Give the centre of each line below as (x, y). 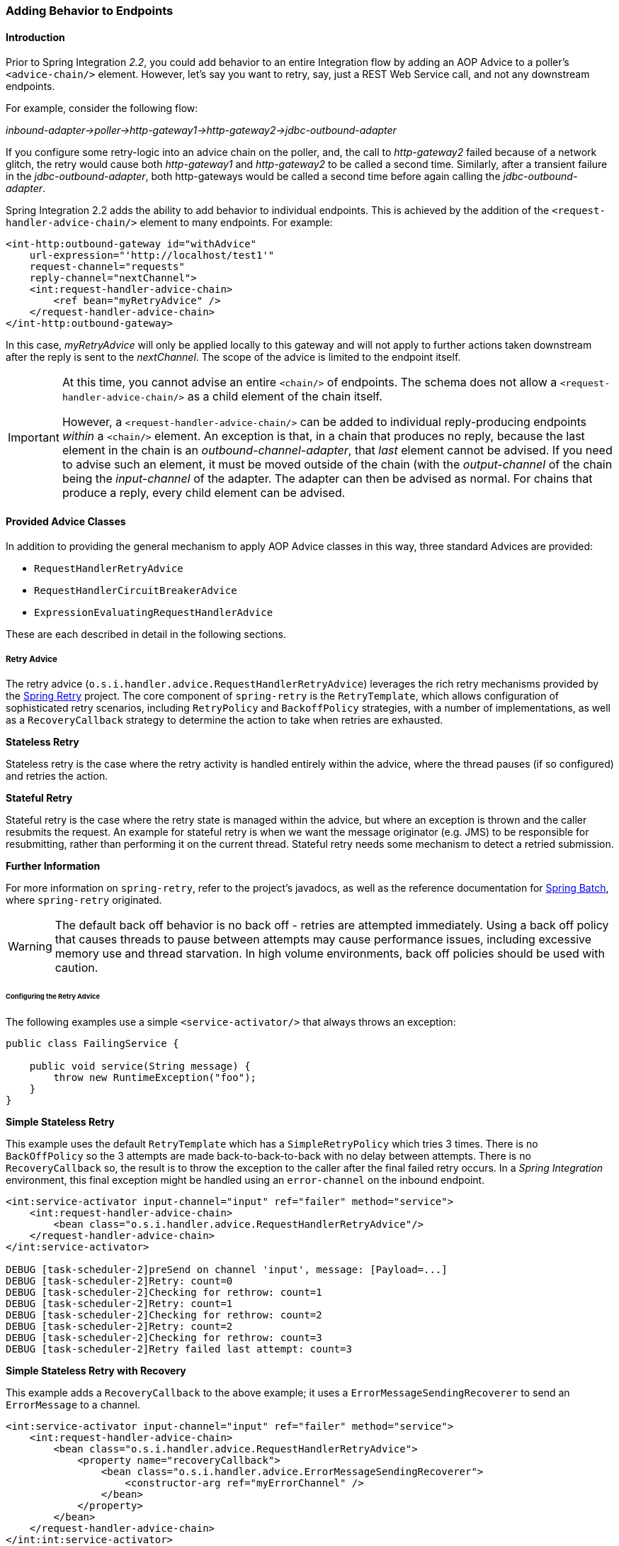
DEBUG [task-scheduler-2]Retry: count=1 (119, 1303)
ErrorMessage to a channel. (73, 1404)
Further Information (53, 866)
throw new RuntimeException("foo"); (155, 1077)
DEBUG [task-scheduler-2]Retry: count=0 (119, 1281)
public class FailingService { (92, 1043)
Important (34, 438)
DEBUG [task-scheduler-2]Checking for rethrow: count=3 (164, 1337)
